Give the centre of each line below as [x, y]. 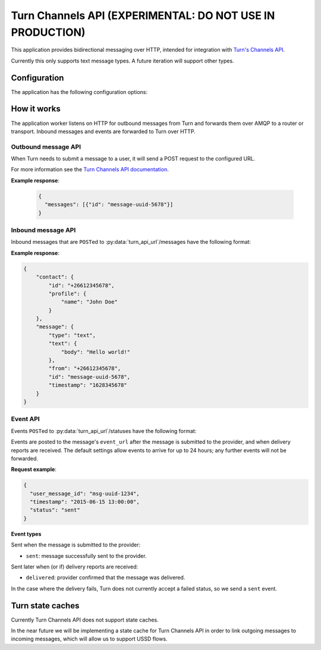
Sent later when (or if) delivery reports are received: [75, 566]
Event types [26, 534]
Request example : [34, 469]
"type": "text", [72, 335]
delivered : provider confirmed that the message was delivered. [106, 577]
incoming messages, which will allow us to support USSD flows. [89, 639]
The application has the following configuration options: [79, 92]
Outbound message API [46, 147]
